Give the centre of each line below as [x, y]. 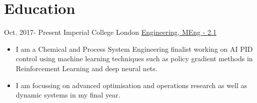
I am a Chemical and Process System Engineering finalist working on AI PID [134, 49]
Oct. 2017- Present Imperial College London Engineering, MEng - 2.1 [110, 32]
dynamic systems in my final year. [68, 95]
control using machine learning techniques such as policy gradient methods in [134, 58]
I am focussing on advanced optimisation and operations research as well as [131, 85]
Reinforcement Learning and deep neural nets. [86, 68]
